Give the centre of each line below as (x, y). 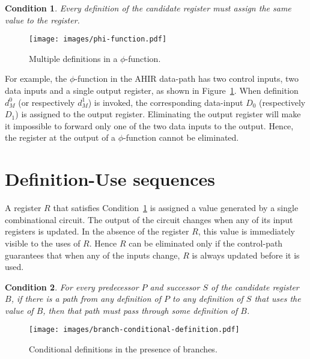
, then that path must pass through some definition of (140, 310)
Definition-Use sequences (110, 179)
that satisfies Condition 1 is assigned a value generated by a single (176, 208)
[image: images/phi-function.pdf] (98, 39)
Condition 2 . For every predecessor (72, 287)
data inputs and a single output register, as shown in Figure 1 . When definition (152, 91)
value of (19, 310)
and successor (175, 287)
